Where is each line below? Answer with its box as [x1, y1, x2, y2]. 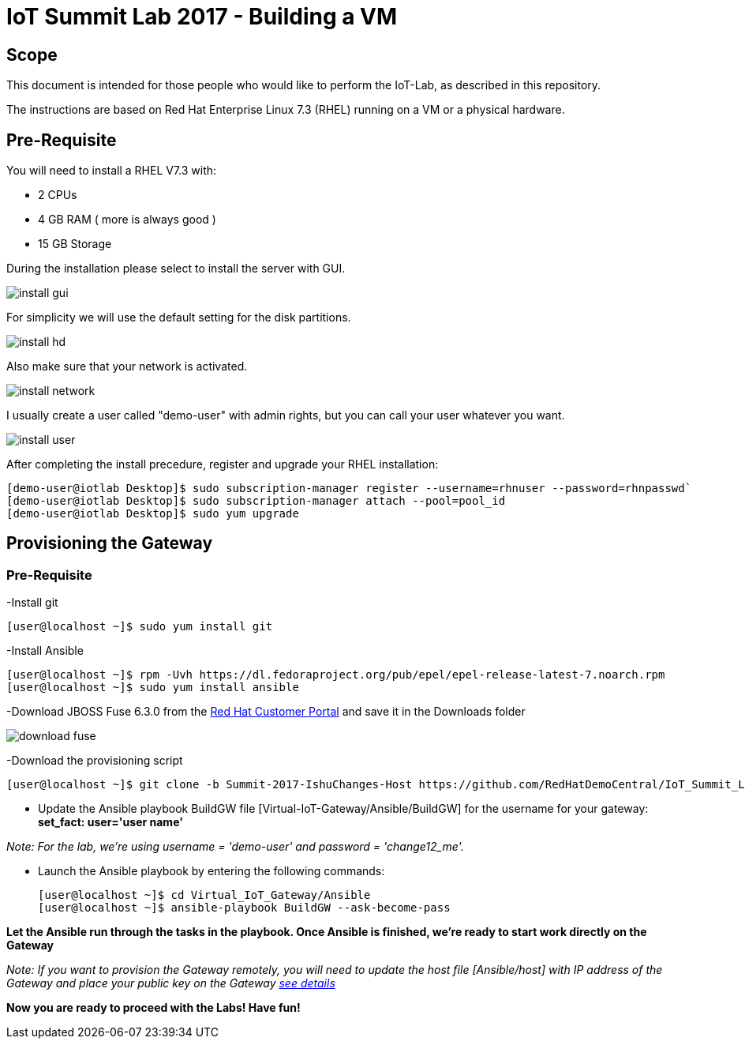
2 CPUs [38, 188, 77, 202]
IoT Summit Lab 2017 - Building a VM [6, 3, 398, 30]
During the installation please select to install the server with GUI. [6, 261, 346, 276]
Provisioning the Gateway [6, 533, 213, 554]
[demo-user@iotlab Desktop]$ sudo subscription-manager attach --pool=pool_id [6, 494, 506, 508]
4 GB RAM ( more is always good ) [38, 212, 216, 227]
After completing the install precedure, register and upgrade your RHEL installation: [6, 457, 439, 472]
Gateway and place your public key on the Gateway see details [6, 976, 335, 990]
